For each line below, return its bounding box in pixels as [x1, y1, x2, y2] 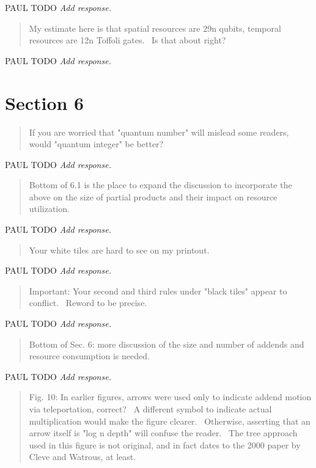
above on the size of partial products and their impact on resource [29, 190, 277, 203]
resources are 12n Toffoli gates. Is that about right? [29, 34, 226, 46]
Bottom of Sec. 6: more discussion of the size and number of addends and [29, 337, 304, 350]
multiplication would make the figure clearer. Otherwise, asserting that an [29, 414, 310, 427]
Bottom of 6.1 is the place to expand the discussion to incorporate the [29, 178, 292, 191]
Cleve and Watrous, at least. [29, 450, 136, 463]
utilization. [29, 202, 70, 215]
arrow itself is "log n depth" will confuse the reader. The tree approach [29, 426, 298, 439]
